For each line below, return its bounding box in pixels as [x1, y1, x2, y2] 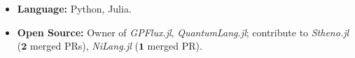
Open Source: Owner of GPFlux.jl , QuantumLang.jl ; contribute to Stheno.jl [17, 24, 349, 39]
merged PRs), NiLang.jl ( [29, 38, 139, 53]
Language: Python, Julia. [17, 1, 132, 15]
